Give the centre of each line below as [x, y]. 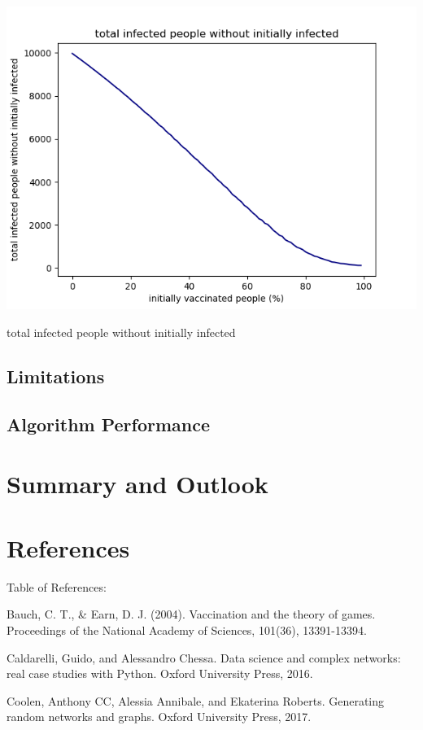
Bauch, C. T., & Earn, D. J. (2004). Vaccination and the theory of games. [191, 614]
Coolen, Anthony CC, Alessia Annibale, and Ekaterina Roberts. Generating [196, 700]
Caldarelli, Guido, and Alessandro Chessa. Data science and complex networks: [204, 657]
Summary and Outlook [137, 484]
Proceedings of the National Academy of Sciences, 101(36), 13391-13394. [187, 629]
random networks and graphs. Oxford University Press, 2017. [159, 717]
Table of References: [57, 586]
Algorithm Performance [109, 424]
